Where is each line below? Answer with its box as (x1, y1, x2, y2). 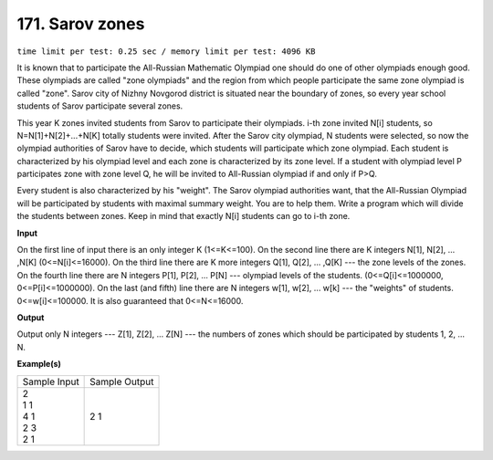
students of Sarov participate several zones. (16, 100, 184, 111)
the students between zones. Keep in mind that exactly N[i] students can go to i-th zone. (16, 211, 351, 222)
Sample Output (89, 375, 154, 388)
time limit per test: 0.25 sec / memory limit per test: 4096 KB (16, 46, 316, 57)
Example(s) (16, 359, 61, 370)
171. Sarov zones (16, 14, 145, 34)
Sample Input (22, 375, 79, 388)
